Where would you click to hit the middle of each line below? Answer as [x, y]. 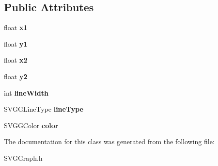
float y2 [16, 76]
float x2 [16, 60]
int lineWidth [26, 92]
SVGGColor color [31, 125]
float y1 [16, 43]
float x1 [16, 27]
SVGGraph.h [23, 158]
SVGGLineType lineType [44, 109]
